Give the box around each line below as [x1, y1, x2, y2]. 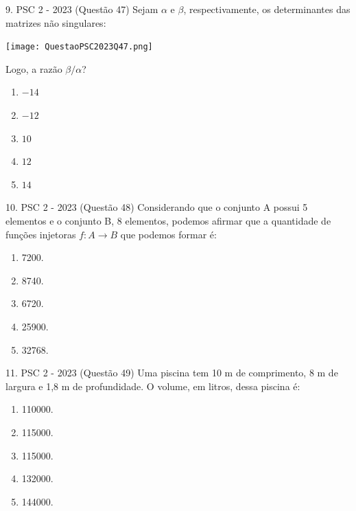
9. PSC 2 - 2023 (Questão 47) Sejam [5, 2, 158, 16]
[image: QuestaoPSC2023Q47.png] [5, 42, 153, 52]
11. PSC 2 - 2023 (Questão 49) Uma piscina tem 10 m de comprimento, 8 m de [5, 365, 338, 380]
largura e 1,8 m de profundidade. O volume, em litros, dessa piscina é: [5, 378, 300, 393]
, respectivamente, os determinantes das [183, 2, 351, 16]
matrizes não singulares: [5, 15, 106, 30]
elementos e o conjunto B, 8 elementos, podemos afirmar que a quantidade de [5, 214, 331, 227]
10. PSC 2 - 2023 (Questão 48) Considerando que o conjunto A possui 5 [5, 200, 308, 214]
